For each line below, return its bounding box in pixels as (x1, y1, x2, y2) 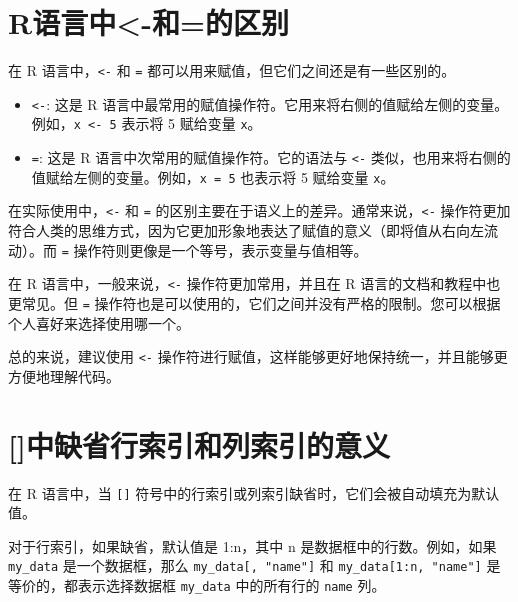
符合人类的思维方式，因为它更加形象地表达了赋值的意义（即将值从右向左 (8, 220, 484, 241)
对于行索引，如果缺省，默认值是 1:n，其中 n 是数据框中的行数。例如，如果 (8, 535, 497, 556)
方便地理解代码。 (8, 365, 120, 386)
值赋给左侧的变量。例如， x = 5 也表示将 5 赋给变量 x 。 (31, 166, 395, 187)
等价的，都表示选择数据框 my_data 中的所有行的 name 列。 (8, 575, 386, 596)
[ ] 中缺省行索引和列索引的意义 (8, 424, 390, 465)
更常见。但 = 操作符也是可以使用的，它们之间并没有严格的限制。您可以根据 (8, 292, 501, 313)
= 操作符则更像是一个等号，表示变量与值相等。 (61, 239, 368, 260)
